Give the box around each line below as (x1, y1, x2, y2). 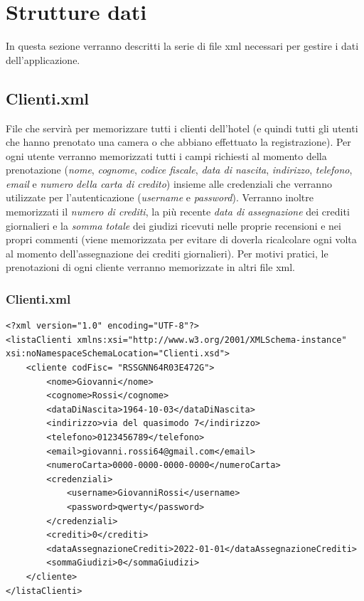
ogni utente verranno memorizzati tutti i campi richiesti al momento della (6, 148, 327, 163)
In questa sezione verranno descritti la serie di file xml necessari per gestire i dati (6, 38, 359, 53)
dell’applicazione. (6, 52, 80, 67)
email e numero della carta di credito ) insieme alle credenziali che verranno (6, 176, 332, 191)
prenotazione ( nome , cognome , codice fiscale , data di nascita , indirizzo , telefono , (6, 162, 353, 177)
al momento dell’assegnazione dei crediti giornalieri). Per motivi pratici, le (6, 245, 328, 260)
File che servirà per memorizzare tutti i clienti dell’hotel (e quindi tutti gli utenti (6, 120, 358, 135)
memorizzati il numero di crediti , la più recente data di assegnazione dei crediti (6, 204, 350, 219)
